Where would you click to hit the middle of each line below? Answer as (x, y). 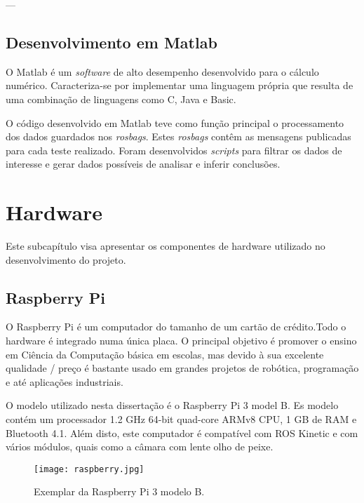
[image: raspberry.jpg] (89, 469)
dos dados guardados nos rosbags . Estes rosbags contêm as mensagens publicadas (178, 136)
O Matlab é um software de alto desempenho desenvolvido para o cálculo (162, 71)
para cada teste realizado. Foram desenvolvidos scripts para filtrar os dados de (174, 150)
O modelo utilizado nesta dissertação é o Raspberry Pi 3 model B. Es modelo (172, 405)
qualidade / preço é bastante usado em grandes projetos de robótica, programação (182, 368)
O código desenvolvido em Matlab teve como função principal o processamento (175, 122)
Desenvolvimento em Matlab (112, 42)
